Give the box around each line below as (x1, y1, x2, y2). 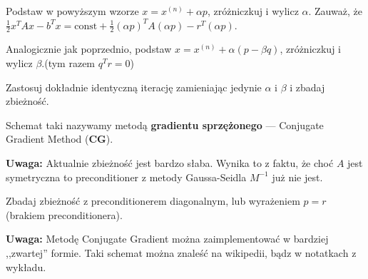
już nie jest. (272, 169, 323, 184)
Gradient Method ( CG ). (6, 131, 113, 146)
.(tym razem (41, 56, 96, 71)
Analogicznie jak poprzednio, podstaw (6, 41, 172, 56)
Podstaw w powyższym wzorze (6, 4, 139, 18)
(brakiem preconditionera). (6, 207, 123, 222)
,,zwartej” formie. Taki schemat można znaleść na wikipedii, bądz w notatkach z (6, 245, 357, 260)
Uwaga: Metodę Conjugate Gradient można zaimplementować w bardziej (6, 231, 329, 246)
